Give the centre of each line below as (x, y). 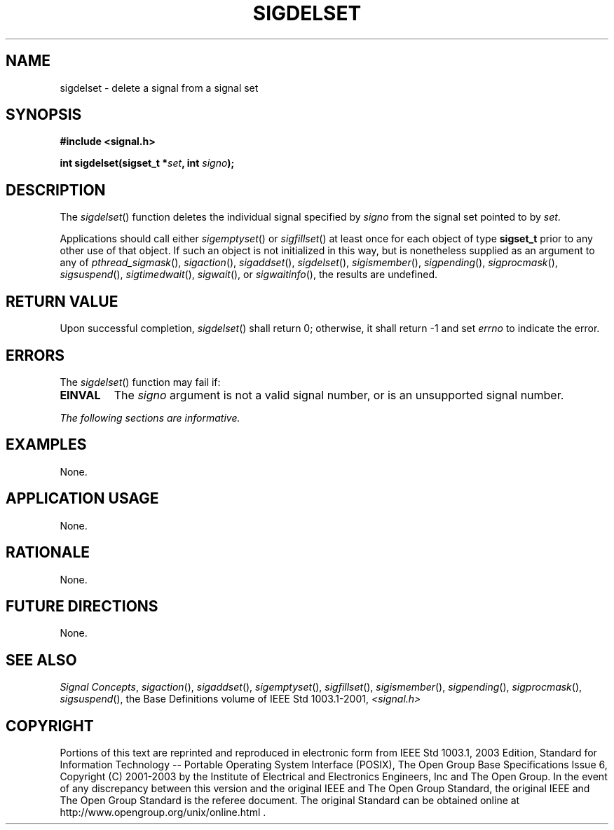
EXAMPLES (46, 445)
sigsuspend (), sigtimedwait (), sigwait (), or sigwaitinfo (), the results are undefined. (249, 275)
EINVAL (80, 395)
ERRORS (35, 355)
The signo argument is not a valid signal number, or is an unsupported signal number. (339, 395)
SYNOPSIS (44, 115)
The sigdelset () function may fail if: (140, 382)
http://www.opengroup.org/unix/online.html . (163, 812)
